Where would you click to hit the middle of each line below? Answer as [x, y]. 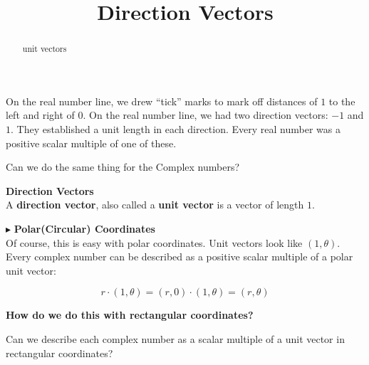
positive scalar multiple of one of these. [91, 143]
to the [342, 101]
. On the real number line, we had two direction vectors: [206, 115]
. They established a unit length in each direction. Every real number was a [176, 129]
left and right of [40, 115]
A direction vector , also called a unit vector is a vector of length [155, 205]
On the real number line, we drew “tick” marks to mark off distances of [162, 101]
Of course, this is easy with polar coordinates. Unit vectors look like [154, 242]
